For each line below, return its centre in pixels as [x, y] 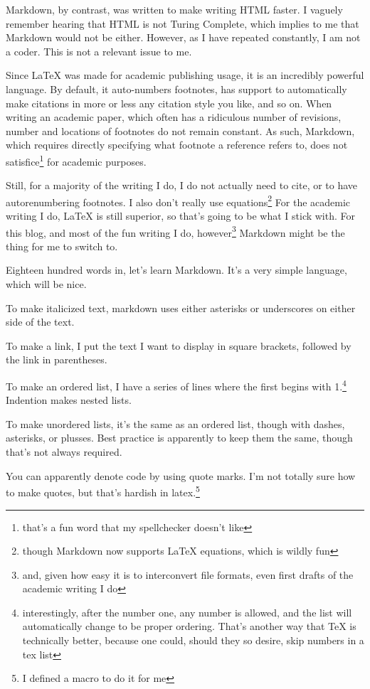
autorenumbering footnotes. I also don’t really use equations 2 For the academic [178, 201]
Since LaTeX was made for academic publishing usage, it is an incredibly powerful [185, 75]
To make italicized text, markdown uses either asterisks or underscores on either [181, 308]
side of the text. [40, 322]
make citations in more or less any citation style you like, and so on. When [169, 103]
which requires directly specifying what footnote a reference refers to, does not [177, 145]
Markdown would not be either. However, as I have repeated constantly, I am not [183, 37]
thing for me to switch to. [62, 246]
